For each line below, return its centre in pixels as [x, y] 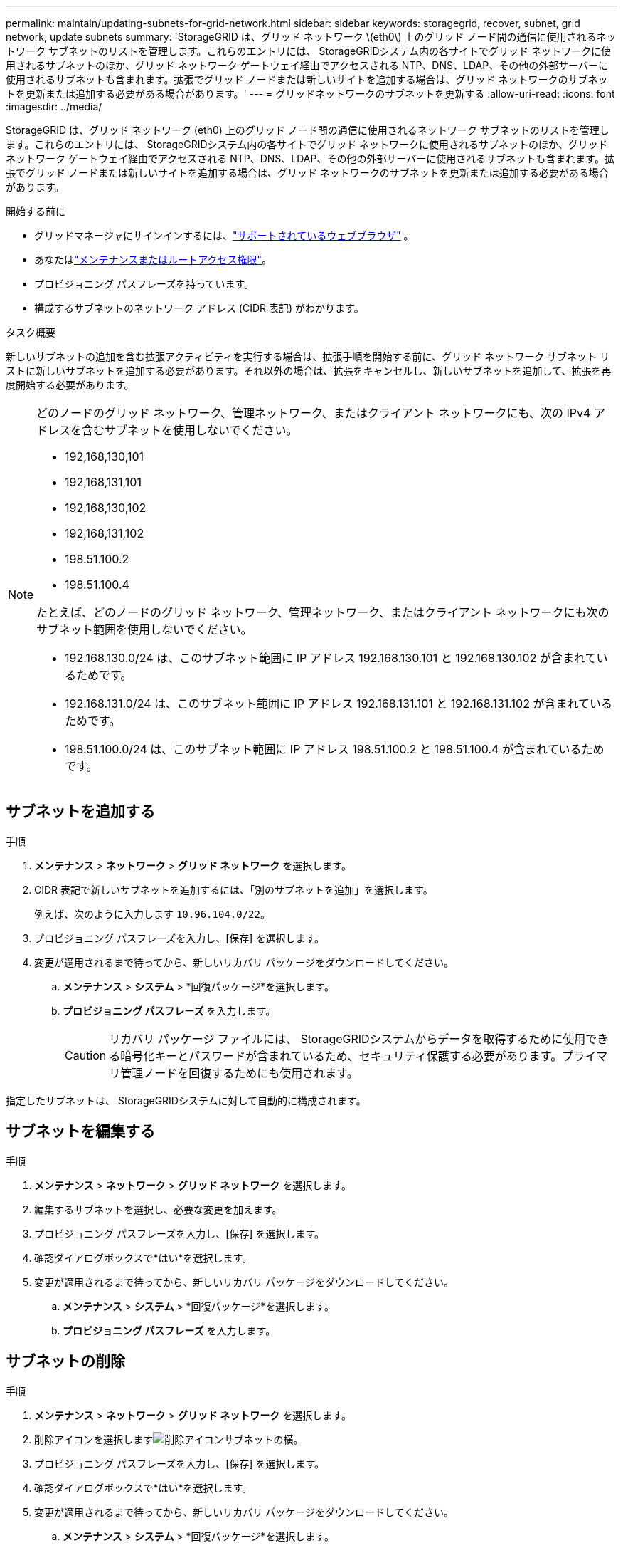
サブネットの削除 [65, 1361]
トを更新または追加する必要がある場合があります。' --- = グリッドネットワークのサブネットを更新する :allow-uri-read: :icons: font [310, 94]
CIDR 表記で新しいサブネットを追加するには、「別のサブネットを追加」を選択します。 [234, 889]
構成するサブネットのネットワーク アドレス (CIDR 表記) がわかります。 [199, 308]
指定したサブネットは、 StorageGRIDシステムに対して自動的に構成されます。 [186, 1100]
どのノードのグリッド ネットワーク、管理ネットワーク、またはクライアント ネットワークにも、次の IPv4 [314, 413]
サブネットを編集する [80, 1131]
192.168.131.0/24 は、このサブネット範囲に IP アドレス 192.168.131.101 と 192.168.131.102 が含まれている [339, 704]
